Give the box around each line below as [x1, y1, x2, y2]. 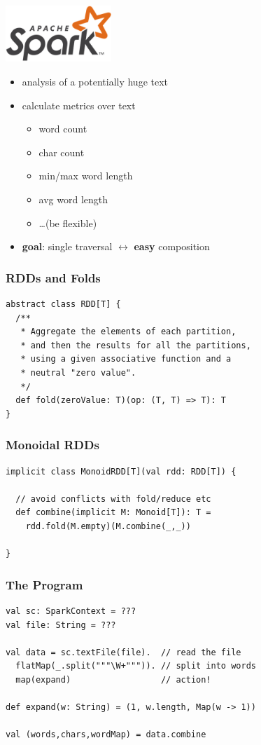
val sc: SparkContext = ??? [6, 606, 136, 616]
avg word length [38, 191, 108, 206]
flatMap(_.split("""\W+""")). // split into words [15, 661, 256, 671]
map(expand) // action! [15, 674, 211, 685]
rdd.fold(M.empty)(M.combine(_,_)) [25, 521, 191, 531]
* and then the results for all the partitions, [20, 340, 251, 350]
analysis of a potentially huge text [22, 74, 169, 88]
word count [38, 121, 87, 136]
